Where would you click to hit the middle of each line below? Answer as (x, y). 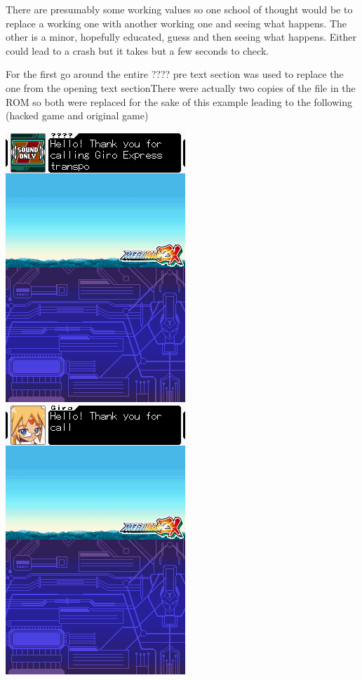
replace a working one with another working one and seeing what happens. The (176, 23)
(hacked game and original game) (77, 115)
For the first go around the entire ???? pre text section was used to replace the (175, 74)
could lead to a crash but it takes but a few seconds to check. (138, 50)
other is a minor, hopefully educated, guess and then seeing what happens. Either (181, 37)
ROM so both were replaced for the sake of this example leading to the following (179, 101)
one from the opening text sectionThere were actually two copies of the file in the (181, 87)
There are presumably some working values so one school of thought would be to (179, 9)
